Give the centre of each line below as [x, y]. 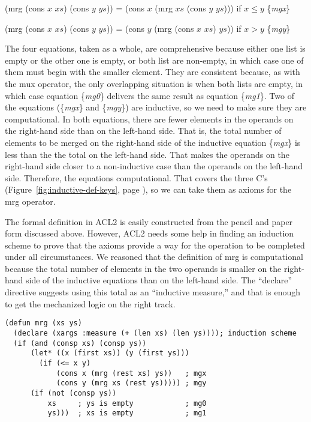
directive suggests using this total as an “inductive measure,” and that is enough [153, 292]
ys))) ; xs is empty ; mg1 [127, 413]
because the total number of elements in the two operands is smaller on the [143, 268]
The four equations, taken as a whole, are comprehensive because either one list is [155, 48]
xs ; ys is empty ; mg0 [127, 403]
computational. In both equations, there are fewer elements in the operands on [149, 119]
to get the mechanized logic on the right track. [90, 303]
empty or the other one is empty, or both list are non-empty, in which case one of [154, 60]
